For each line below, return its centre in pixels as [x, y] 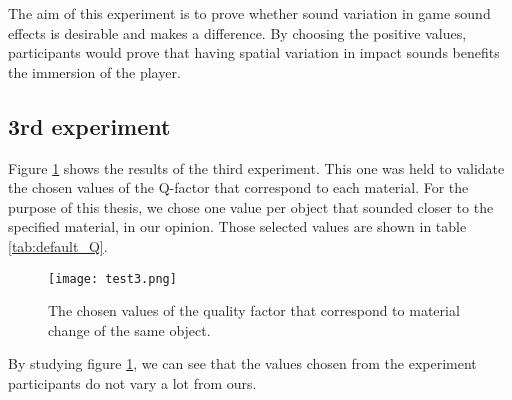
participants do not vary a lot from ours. [132, 382]
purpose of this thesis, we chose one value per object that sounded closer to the [251, 206]
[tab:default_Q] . [58, 245]
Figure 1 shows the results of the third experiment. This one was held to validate [256, 167]
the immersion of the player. [94, 71]
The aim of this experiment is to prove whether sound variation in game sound [249, 13]
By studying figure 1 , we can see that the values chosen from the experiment [242, 363]
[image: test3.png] [112, 278]
